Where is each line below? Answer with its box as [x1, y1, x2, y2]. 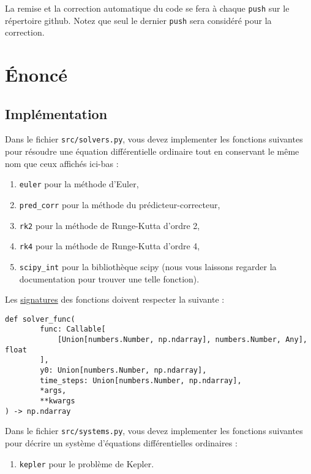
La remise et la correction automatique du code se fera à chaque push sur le [5, 2, 290, 14]
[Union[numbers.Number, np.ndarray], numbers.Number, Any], [57, 335, 307, 344]
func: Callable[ [40, 325, 106, 334]
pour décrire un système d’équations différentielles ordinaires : [5, 437, 238, 449]
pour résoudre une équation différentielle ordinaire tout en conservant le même [5, 145, 299, 158]
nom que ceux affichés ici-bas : [5, 157, 119, 169]
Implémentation [5, 104, 108, 123]
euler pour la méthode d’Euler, [19, 177, 139, 190]
